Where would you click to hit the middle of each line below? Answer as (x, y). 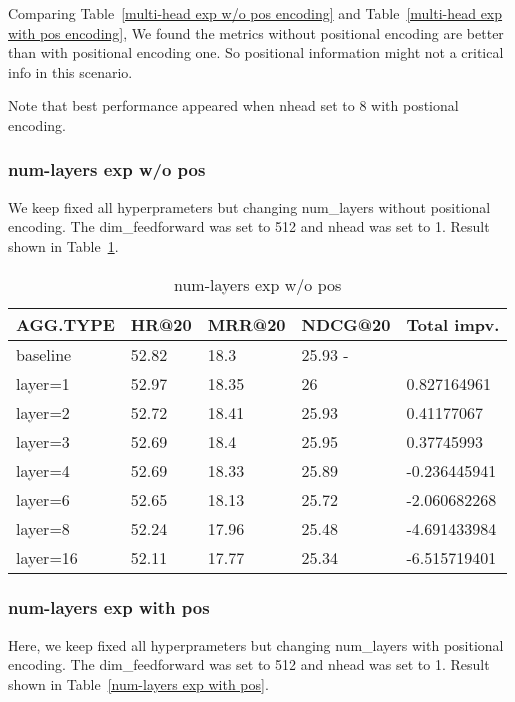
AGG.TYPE (65, 324)
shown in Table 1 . (63, 245)
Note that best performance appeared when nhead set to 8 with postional (233, 105)
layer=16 (47, 557)
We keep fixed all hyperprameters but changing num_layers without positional (249, 206)
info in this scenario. (70, 71)
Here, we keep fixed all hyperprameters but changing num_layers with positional (256, 644)
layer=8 (43, 528)
